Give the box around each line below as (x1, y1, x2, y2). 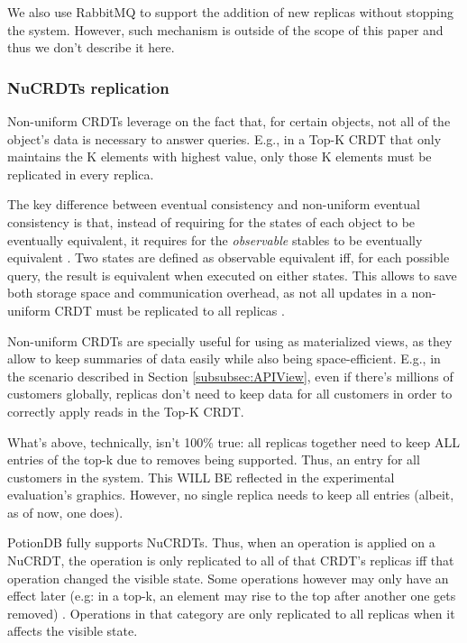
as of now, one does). (7, 502, 124, 521)
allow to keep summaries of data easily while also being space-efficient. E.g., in (7, 349, 441, 368)
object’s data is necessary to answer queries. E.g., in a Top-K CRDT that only (7, 129, 442, 148)
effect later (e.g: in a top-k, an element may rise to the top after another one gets (7, 586, 456, 605)
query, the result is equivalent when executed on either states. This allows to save (7, 265, 457, 284)
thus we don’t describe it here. (7, 38, 175, 57)
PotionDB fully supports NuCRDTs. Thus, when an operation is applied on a (7, 533, 435, 552)
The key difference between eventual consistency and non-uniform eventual (7, 195, 420, 214)
